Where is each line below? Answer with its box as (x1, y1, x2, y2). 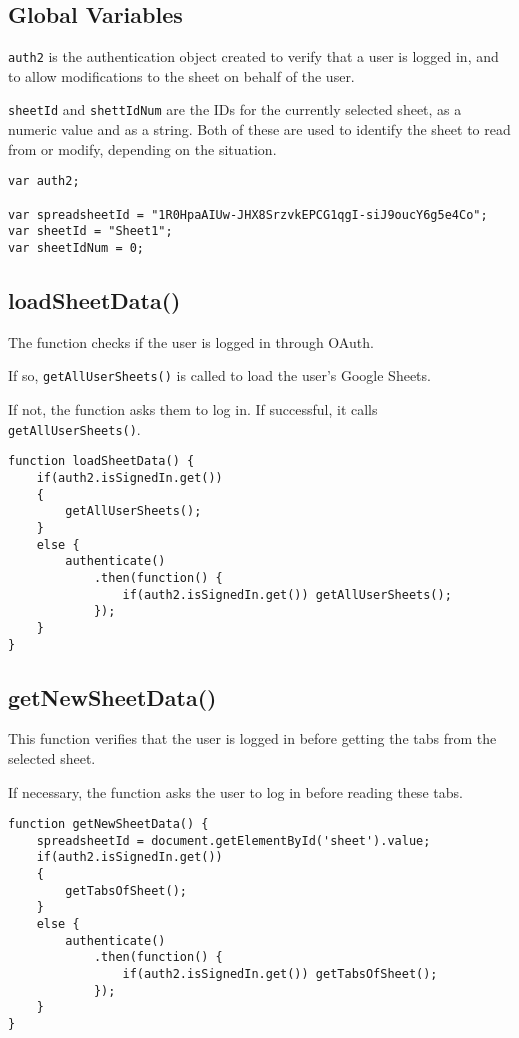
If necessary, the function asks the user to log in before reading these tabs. (8, 781, 463, 802)
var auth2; (8, 174, 80, 189)
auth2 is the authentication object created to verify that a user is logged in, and (8, 46, 499, 67)
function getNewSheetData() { (8, 817, 209, 832)
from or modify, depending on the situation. (8, 138, 277, 159)
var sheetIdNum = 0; (8, 240, 145, 255)
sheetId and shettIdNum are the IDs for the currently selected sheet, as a (8, 99, 462, 120)
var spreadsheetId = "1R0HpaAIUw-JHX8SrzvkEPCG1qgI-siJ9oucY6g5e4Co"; (8, 207, 488, 222)
